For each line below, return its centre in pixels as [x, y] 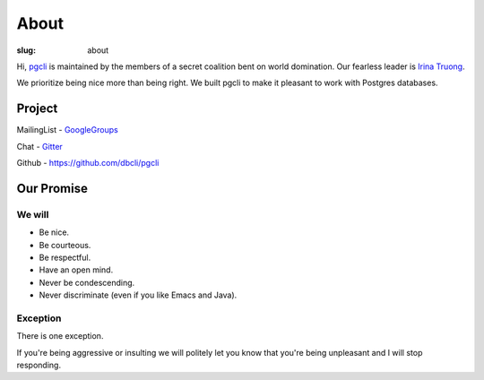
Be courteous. [65, 245]
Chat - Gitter [39, 146]
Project [37, 109]
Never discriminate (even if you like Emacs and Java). [138, 295]
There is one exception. [60, 336]
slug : [26, 50]
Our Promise [52, 188]
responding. [39, 365]
